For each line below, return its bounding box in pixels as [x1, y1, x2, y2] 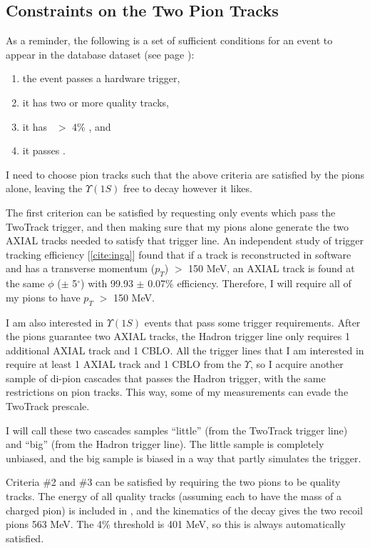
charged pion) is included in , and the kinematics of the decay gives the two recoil [6, 502, 363, 517]
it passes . [22, 143, 66, 158]
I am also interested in [6, 314, 104, 329]
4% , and [72, 119, 111, 134]
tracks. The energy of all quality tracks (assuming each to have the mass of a [6, 489, 342, 504]
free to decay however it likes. [123, 181, 252, 196]
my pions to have [6, 289, 81, 304]
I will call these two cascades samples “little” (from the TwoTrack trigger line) [6, 422, 348, 437]
